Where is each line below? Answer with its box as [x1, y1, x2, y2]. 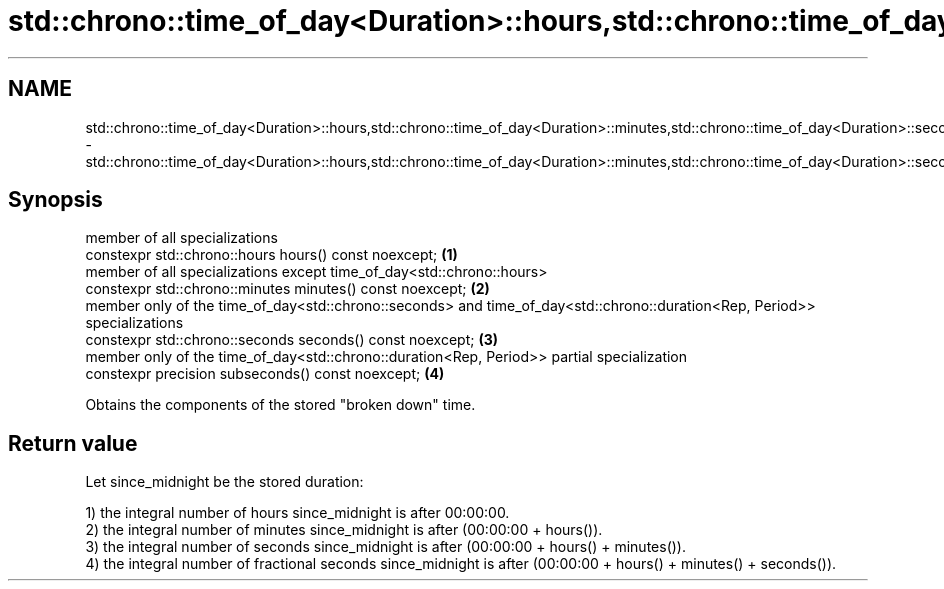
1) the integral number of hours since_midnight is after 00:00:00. [85, 504, 510, 522]
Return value [8, 430, 138, 456]
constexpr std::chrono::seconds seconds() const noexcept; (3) [85, 331, 498, 349]
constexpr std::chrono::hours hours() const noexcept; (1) [85, 246, 458, 264]
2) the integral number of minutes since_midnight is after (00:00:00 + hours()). [85, 521, 603, 539]
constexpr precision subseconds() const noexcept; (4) [85, 365, 445, 383]
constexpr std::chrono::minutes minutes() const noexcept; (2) [85, 280, 490, 298]
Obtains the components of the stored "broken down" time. [85, 396, 476, 414]
